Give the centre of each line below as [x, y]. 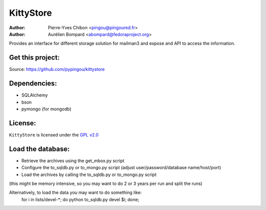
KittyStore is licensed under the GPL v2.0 [54, 135]
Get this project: [34, 57]
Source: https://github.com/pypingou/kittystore [57, 70]
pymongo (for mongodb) [46, 109]
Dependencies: [33, 84]
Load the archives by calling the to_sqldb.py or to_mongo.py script [89, 175]
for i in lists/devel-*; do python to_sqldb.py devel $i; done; [80, 199]
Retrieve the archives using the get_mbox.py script [73, 161]
